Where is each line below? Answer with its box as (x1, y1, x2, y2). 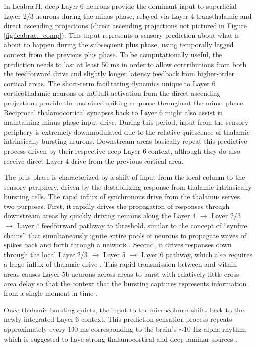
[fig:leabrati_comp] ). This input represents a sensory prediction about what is (4, 30, 240, 40)
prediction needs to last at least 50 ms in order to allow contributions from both (4, 59, 247, 69)
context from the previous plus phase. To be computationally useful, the (4, 49, 222, 59)
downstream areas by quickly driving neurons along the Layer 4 (4, 210, 196, 221)
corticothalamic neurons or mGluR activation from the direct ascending (4, 88, 220, 98)
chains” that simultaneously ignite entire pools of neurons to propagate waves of (4, 230, 246, 240)
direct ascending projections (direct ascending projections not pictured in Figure (4, 20, 247, 31)
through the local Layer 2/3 (4, 249, 88, 259)
